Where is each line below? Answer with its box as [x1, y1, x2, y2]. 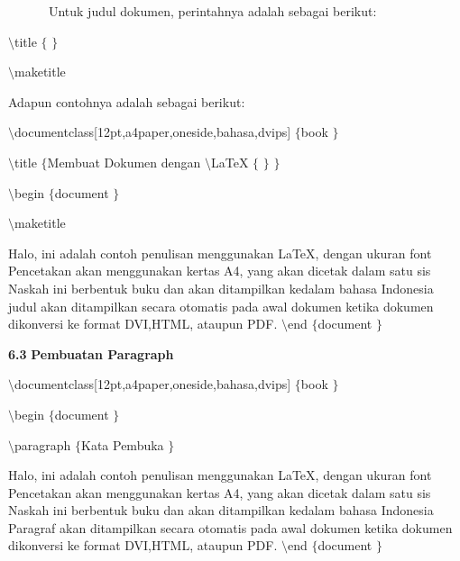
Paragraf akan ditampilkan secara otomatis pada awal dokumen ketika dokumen [8, 518, 453, 537]
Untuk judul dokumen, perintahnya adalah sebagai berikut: [48, 2, 377, 20]
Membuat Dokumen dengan [47, 152, 201, 171]
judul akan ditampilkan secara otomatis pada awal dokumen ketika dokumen [8, 296, 434, 315]
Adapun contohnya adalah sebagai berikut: [8, 92, 245, 111]
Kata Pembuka [81, 435, 164, 454]
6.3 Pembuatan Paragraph [8, 344, 174, 363]
